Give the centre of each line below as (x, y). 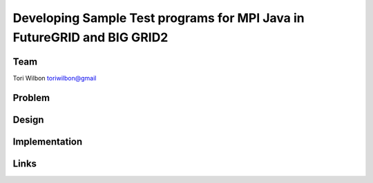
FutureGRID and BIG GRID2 (90, 37)
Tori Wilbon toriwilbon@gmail (55, 78)
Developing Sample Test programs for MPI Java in (159, 18)
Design (28, 119)
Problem (31, 97)
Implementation (48, 141)
